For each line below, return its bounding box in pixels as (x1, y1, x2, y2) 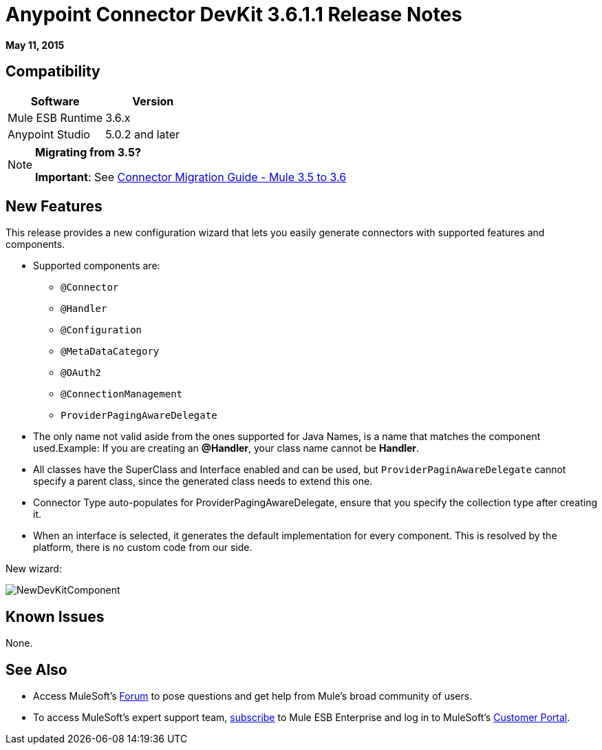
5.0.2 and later (105, 127, 180, 141)
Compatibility (6, 63, 100, 81)
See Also (6, 660, 67, 678)
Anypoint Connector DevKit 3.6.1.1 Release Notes (6, 3, 462, 26)
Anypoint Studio (8, 127, 90, 141)
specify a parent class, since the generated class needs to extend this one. (33, 475, 373, 488)
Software (30, 94, 80, 108)
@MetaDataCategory (61, 346, 160, 357)
